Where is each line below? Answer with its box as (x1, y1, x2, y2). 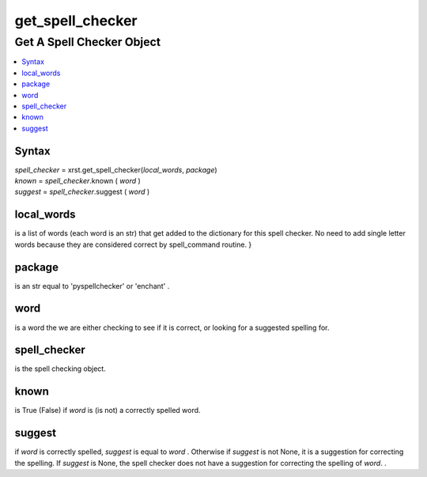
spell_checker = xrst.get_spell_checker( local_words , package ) (14, 165, 217, 174)
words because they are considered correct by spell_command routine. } (14, 240, 252, 249)
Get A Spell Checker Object (14, 35, 161, 49)
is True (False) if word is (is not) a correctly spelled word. (14, 406, 201, 415)
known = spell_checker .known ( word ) (14, 176, 142, 186)
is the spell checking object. (14, 364, 106, 373)
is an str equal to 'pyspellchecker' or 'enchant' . (14, 281, 170, 290)
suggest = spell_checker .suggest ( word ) (14, 187, 150, 197)
